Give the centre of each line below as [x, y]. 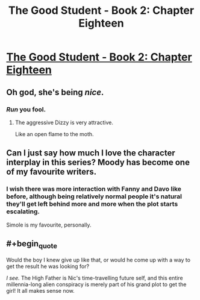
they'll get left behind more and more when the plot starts [92, 204]
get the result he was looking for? [48, 266]
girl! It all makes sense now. [41, 290]
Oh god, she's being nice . [55, 92]
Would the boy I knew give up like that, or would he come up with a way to [98, 260]
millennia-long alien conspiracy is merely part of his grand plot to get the [96, 284]
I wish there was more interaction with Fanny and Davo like [94, 189]
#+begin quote [32, 245]
